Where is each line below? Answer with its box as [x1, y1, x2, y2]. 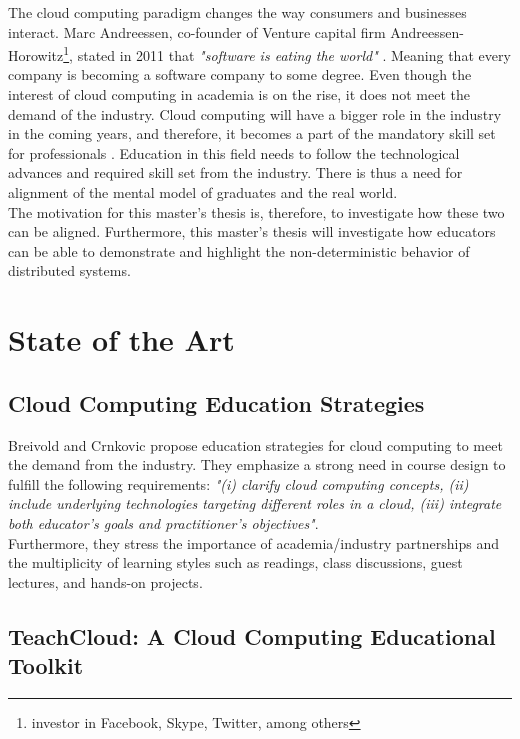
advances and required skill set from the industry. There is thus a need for [8, 162, 463, 183]
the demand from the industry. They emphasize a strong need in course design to [8, 454, 506, 475]
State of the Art [8, 319, 235, 360]
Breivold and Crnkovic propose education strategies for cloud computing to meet [8, 434, 503, 455]
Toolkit [8, 650, 84, 681]
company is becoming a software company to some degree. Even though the [8, 64, 472, 85]
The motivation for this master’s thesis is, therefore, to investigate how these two [8, 201, 505, 222]
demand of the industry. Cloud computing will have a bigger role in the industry [8, 103, 502, 124]
